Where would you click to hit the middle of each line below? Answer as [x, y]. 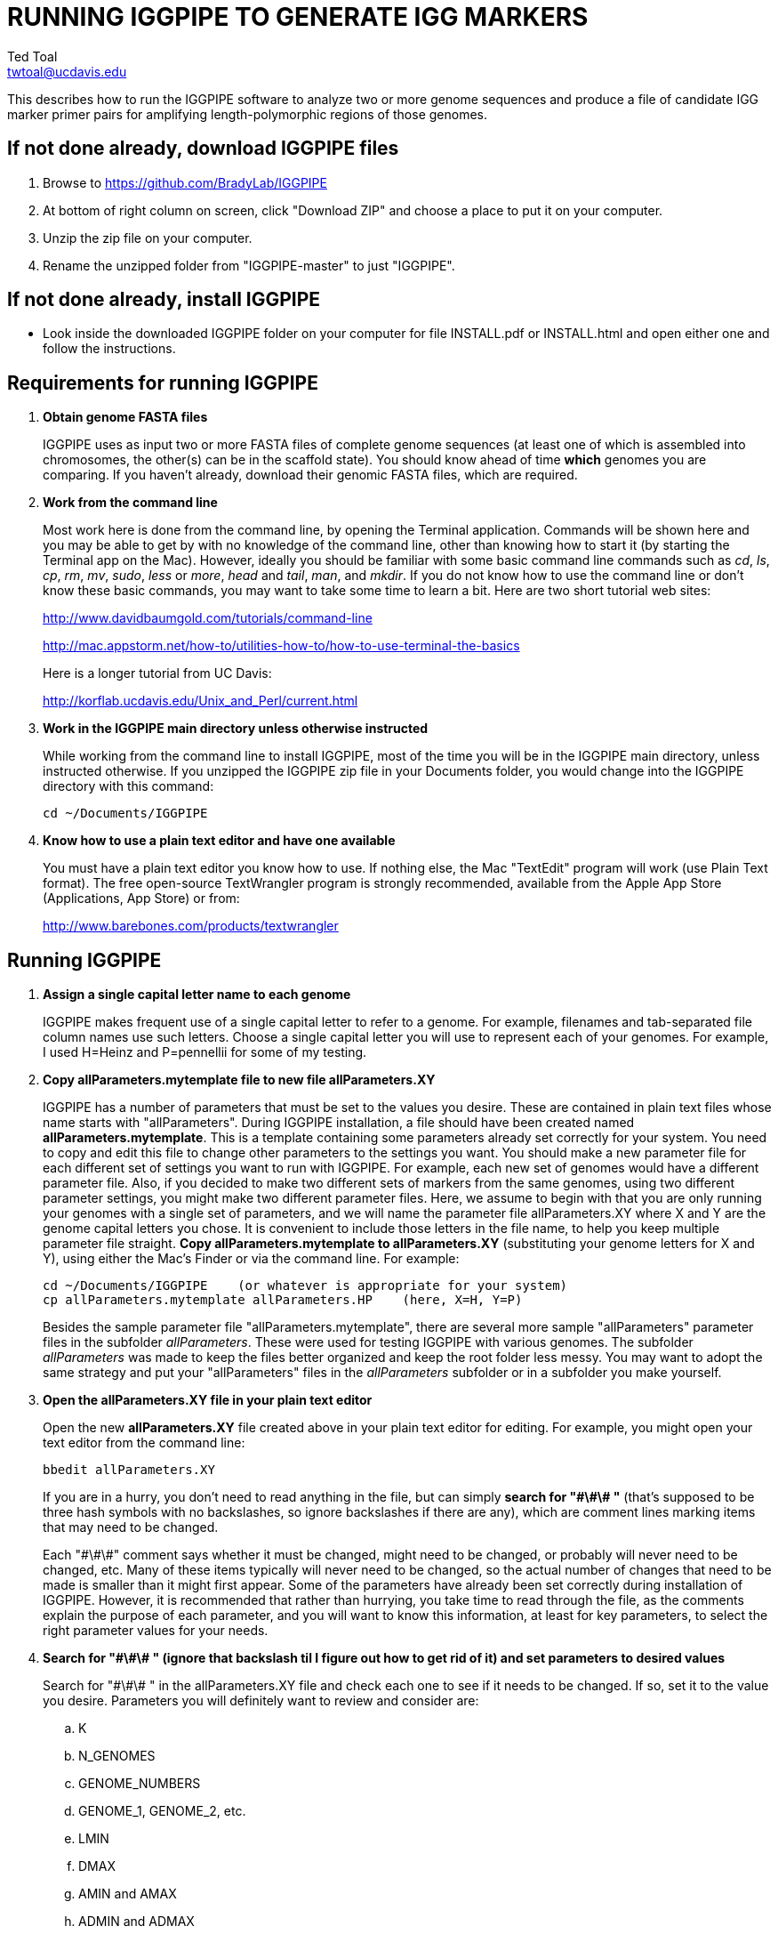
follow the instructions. [109, 349]
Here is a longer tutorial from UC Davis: [157, 673]
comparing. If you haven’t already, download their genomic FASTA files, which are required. [310, 475]
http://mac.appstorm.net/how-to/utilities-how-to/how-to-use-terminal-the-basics [281, 646]
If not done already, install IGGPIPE [164, 300]
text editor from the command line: [144, 1443]
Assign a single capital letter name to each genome [197, 995]
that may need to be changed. [131, 1527]
